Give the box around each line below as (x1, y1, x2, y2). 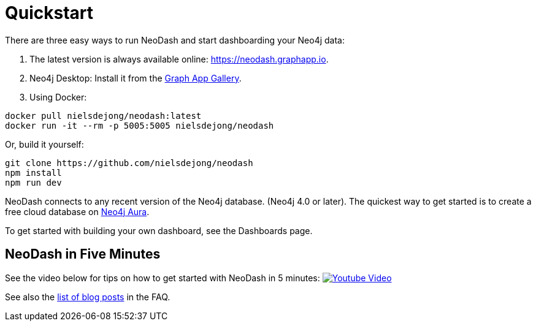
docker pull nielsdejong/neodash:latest (5, 110, 202, 121)
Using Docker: (29, 91, 87, 102)
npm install (5, 167, 62, 178)
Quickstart (5, 2, 94, 23)
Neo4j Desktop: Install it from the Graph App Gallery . (29, 72, 242, 83)
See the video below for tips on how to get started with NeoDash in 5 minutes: (5, 272, 320, 283)
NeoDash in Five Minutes (5, 246, 161, 262)
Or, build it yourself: (5, 138, 84, 150)
